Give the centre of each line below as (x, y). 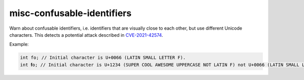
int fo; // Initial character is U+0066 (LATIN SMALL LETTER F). (103, 58)
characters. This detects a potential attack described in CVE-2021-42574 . (86, 35)
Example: (19, 44)
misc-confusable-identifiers (70, 13)
